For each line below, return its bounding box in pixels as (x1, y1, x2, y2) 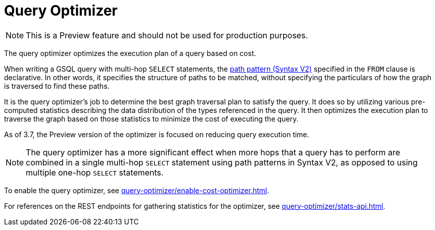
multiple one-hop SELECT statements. (26, 167, 164, 178)
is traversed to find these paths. (4, 81, 110, 90)
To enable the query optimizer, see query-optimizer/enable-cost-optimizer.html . (4, 186, 269, 195)
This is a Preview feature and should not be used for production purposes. (26, 30, 308, 40)
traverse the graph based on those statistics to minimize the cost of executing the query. (4, 114, 299, 123)
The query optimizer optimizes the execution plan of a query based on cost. (4, 48, 256, 57)
